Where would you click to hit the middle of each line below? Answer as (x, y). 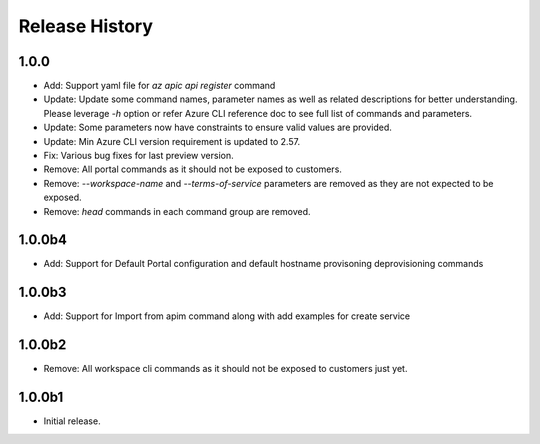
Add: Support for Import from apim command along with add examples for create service (227, 316)
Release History (86, 26)
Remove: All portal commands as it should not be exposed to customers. (192, 169)
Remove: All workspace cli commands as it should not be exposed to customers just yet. (225, 369)
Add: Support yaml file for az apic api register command (159, 86)
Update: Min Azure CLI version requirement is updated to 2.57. (171, 141)
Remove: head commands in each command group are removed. (177, 211)
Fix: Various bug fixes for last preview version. (138, 156)
